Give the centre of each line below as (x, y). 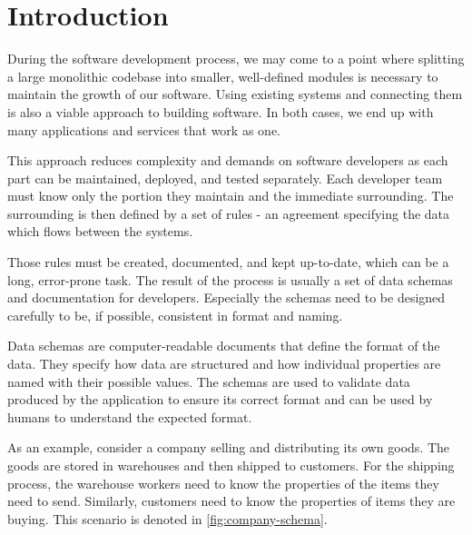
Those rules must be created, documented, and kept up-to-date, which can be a (228, 262)
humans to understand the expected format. (130, 416)
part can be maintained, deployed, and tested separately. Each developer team (225, 178)
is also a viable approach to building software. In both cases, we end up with (221, 111)
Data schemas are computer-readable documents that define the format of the (224, 346)
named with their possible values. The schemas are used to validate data (209, 381)
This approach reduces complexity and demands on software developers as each (228, 160)
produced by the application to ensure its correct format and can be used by (220, 399)
